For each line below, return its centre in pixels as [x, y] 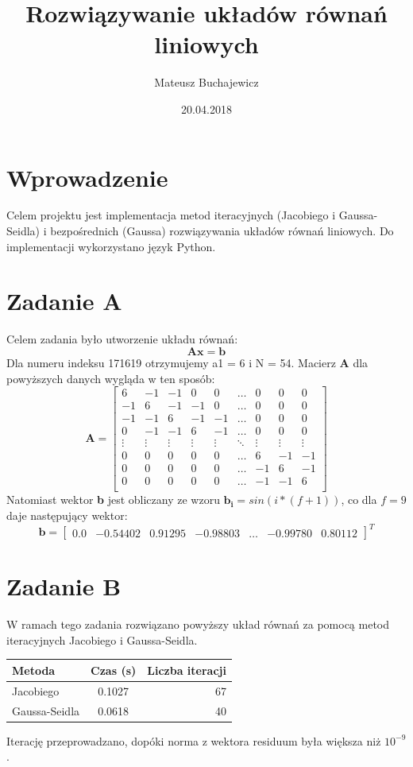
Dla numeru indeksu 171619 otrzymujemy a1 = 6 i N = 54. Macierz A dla [187, 362]
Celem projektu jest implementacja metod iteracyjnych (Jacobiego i [171, 215]
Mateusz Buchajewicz [206, 82]
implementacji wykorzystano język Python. [111, 246]
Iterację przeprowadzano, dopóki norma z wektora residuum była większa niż [194, 740]
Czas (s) [114, 670]
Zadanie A [64, 301]
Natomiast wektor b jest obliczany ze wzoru [113, 500]
